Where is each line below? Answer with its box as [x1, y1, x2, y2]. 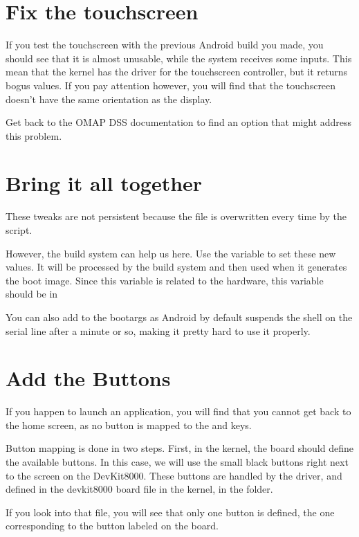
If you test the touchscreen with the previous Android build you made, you [6, 37, 324, 52]
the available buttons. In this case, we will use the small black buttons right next [6, 455, 349, 469]
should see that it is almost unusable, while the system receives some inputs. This [6, 51, 352, 65]
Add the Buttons [6, 364, 171, 392]
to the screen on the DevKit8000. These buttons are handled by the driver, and [6, 468, 342, 482]
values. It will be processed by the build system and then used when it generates [6, 260, 347, 274]
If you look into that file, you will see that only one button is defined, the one [6, 504, 335, 519]
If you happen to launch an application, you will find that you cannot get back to [6, 404, 351, 419]
